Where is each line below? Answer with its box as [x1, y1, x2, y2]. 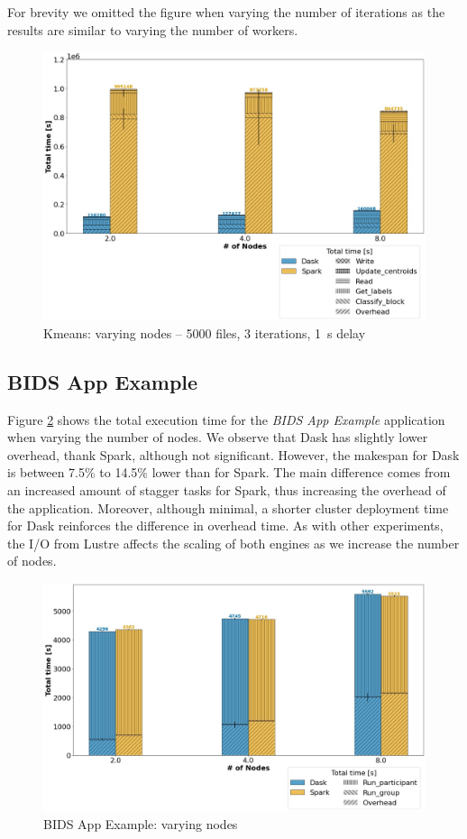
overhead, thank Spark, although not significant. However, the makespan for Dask [7, 445, 460, 464]
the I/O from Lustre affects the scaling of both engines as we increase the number [7, 533, 460, 552]
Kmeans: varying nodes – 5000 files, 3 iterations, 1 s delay [43, 323, 366, 342]
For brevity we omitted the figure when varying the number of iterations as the [7, 3, 445, 21]
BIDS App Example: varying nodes [43, 815, 238, 834]
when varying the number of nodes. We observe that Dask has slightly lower [7, 428, 428, 447]
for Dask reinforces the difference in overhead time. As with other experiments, [7, 516, 444, 535]
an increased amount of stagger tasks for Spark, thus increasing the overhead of [7, 481, 446, 500]
